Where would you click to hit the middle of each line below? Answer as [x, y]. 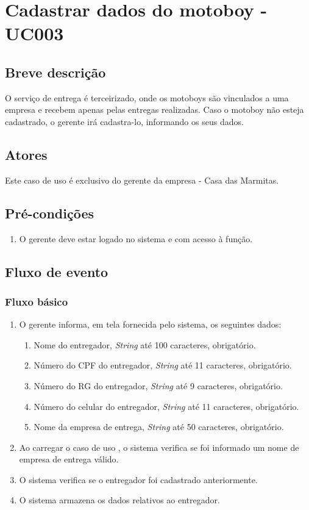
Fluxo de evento [57, 271]
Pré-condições [49, 213]
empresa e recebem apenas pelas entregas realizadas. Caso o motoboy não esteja [154, 110]
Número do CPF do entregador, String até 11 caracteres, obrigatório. [163, 365]
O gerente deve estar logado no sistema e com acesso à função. [136, 238]
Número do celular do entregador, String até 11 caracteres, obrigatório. [166, 406]
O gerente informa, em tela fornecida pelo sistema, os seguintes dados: [150, 324]
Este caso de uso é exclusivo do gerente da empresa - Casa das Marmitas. [142, 180]
